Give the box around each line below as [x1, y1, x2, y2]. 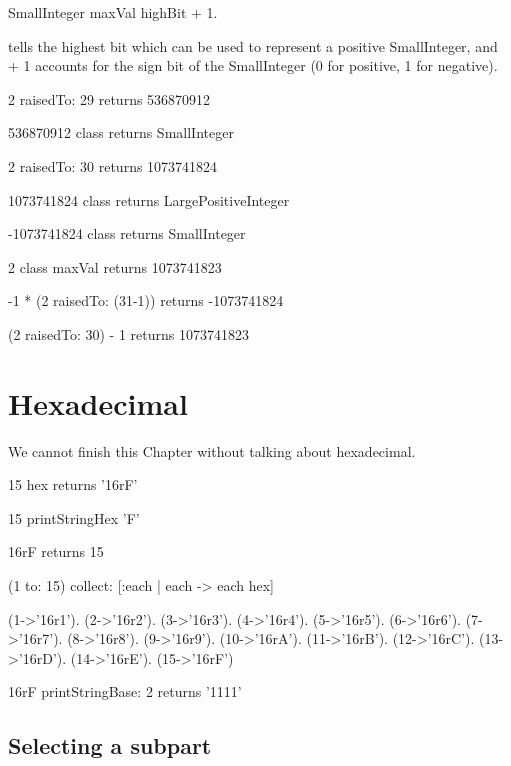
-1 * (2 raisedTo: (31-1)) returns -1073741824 [8, 290, 284, 311]
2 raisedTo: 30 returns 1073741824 [8, 155, 218, 176]
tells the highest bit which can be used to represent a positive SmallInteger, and [8, 35, 498, 56]
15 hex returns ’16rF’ [8, 474, 138, 495]
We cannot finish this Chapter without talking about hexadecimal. [8, 440, 416, 461]
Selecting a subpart [8, 730, 212, 761]
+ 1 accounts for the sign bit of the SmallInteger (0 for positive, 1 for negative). [8, 55, 498, 76]
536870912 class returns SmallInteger [8, 122, 234, 143]
